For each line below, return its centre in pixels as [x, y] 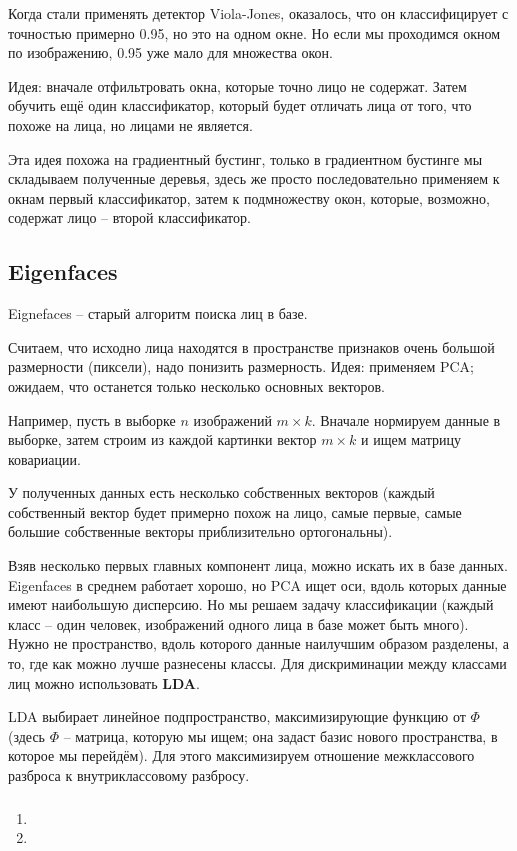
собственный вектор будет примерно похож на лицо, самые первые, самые [235, 511]
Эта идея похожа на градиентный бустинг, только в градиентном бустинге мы [245, 158]
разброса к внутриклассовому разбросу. [129, 775]
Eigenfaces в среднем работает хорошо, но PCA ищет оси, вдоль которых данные [257, 584]
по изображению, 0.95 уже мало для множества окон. [170, 52]
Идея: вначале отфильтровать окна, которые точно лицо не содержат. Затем [237, 85]
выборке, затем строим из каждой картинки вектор [162, 439]
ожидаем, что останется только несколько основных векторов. [196, 385]
